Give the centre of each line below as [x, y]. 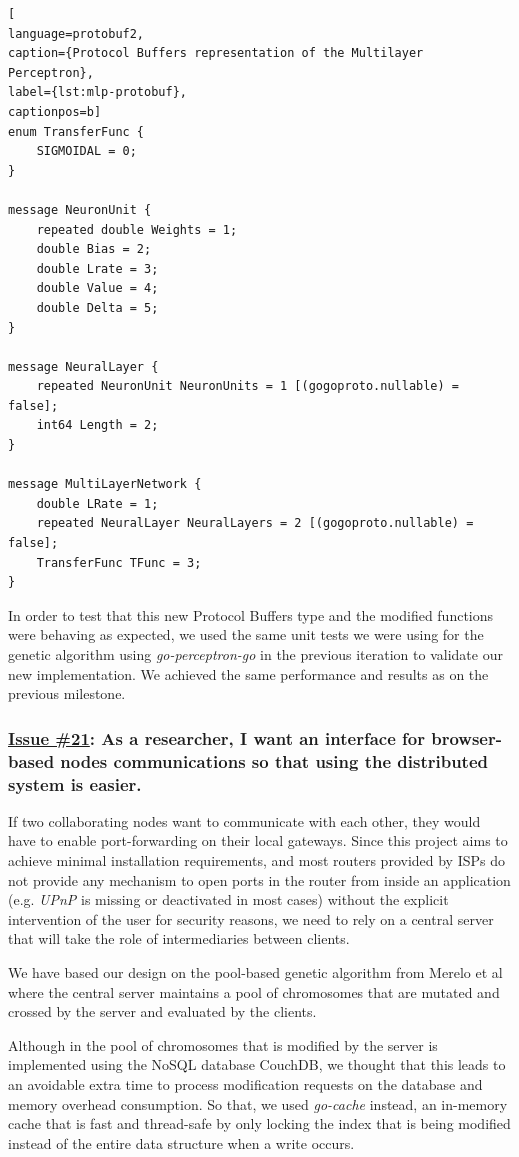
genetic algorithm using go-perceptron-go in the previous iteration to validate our [255, 654]
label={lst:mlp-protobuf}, [97, 92]
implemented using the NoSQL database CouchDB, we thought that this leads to [257, 1064]
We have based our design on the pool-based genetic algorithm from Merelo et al [255, 972]
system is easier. [75, 783]
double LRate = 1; [97, 503]
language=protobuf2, [76, 33]
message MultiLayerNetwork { [105, 484]
